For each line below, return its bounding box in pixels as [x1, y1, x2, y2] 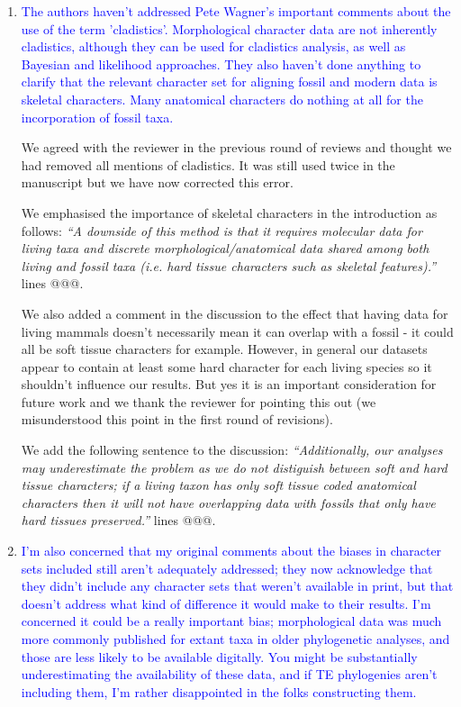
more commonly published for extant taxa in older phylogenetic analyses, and [21, 630, 450, 648]
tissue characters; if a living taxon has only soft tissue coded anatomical [21, 476, 416, 494]
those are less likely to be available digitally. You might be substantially [21, 647, 418, 666]
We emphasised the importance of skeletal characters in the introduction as [21, 203, 438, 222]
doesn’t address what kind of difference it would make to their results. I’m [21, 594, 431, 612]
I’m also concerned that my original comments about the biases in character [21, 541, 442, 560]
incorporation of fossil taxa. [21, 107, 174, 126]
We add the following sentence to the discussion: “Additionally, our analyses [21, 440, 443, 459]
